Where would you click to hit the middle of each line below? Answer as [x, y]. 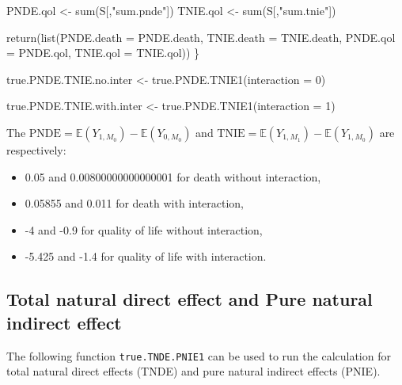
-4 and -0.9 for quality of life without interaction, [144, 229]
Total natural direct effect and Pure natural [190, 299]
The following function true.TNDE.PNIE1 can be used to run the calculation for [199, 355]
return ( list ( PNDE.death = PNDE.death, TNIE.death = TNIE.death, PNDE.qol [201, 37]
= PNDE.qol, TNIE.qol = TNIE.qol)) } [103, 53]
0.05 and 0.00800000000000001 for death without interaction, [173, 176]
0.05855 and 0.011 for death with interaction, [135, 203]
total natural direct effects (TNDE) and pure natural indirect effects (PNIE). [193, 371]
